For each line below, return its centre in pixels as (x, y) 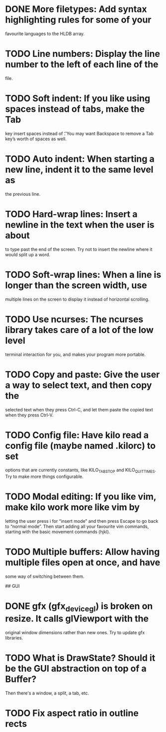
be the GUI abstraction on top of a (76, 668)
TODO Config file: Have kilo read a (77, 435)
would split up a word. (28, 254)
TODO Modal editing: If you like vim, (81, 497)
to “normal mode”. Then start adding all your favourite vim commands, (77, 527)
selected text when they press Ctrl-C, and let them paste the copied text (79, 409)
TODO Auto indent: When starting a (80, 159)
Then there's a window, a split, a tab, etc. (47, 693)
